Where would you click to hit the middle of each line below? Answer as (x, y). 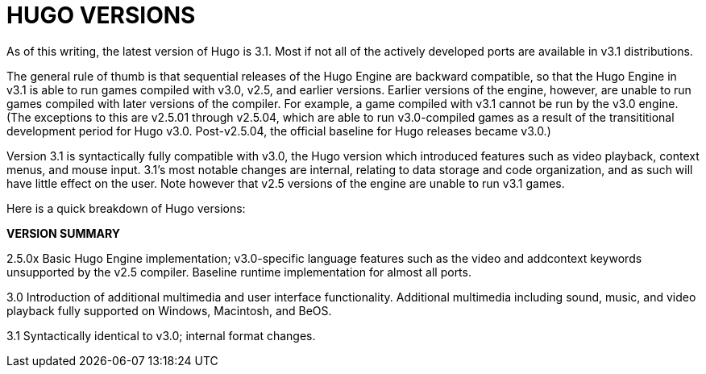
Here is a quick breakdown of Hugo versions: (126, 208)
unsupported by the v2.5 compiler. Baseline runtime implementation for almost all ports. (239, 272)
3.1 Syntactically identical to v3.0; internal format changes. (161, 335)
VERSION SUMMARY (63, 233)
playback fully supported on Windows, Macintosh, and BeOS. (169, 310)
